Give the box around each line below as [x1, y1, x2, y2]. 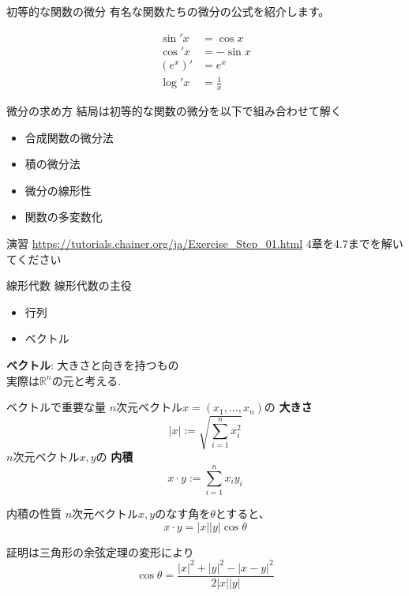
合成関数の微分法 [24, 129, 114, 145]
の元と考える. [51, 372, 122, 388]
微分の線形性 [24, 182, 92, 198]
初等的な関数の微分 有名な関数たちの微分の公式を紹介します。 [6, 3, 330, 19]
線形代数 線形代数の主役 [6, 277, 132, 294]
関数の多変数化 [24, 208, 103, 225]
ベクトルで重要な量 [6, 399, 106, 415]
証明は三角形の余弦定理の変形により [6, 543, 194, 560]
